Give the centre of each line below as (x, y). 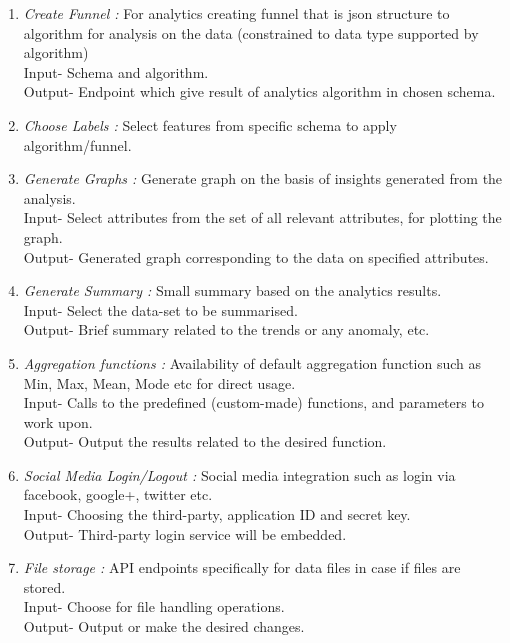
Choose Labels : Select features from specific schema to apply (210, 124)
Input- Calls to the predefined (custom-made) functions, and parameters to (253, 402)
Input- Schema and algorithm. (116, 71)
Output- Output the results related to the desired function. (205, 441)
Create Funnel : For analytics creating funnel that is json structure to (236, 13)
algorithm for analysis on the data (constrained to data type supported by (251, 32)
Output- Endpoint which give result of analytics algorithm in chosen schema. (259, 91)
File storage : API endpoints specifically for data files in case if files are (242, 567)
